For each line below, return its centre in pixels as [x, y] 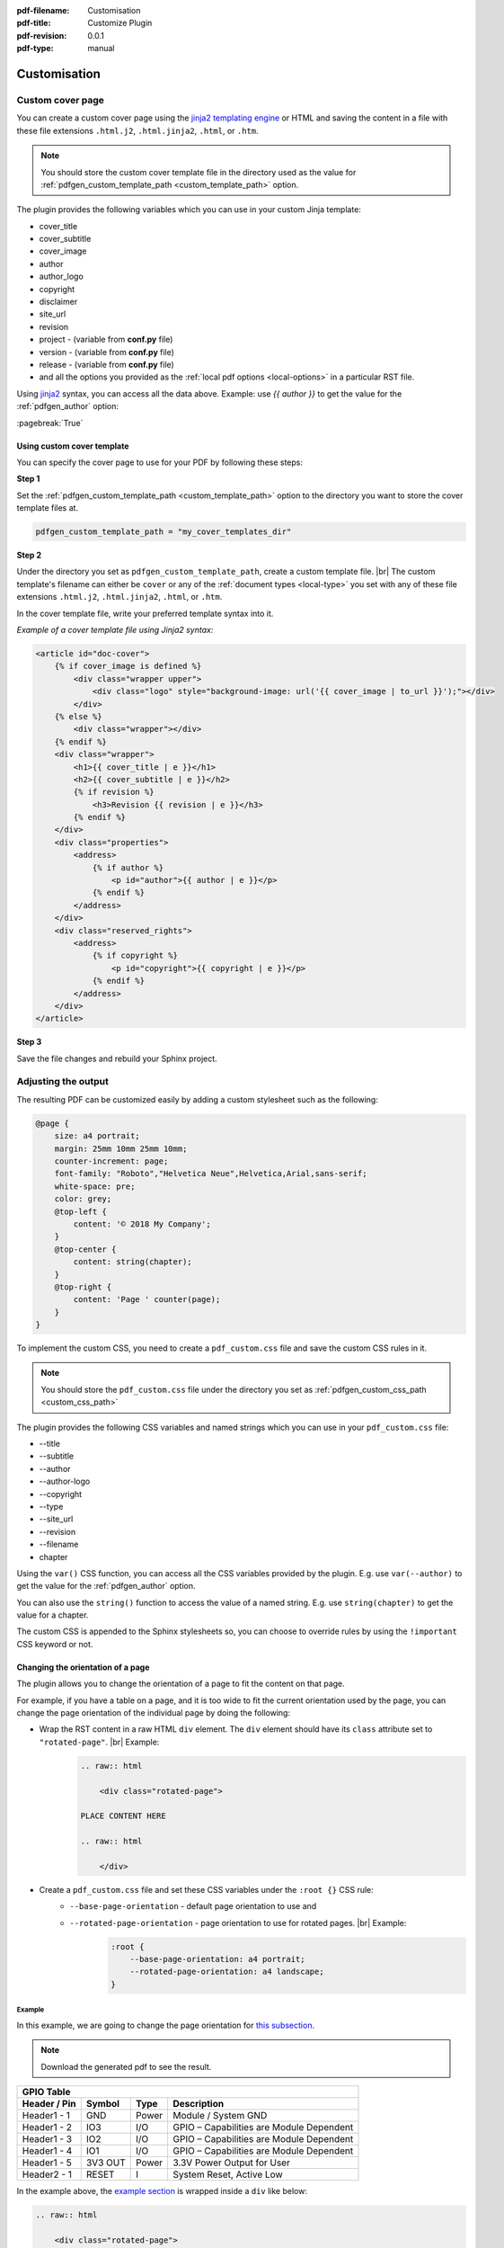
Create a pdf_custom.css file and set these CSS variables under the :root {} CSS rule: [207, 1889]
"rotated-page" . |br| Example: [99, 1742]
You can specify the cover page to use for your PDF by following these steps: [160, 462]
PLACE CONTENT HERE [123, 1816]
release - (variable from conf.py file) [106, 364]
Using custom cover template [73, 446]
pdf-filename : [43, 10]
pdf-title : [34, 23]
